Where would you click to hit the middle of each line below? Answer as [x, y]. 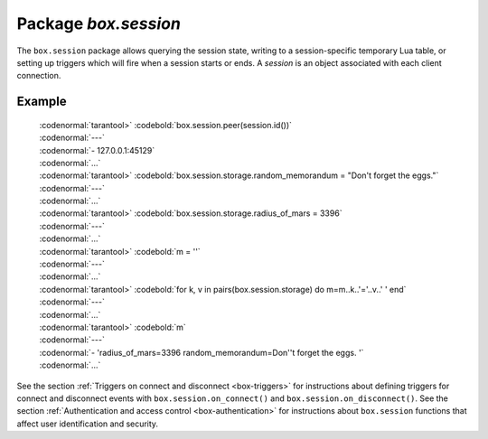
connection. [39, 76]
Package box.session [99, 23]
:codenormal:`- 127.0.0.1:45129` [97, 150]
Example [42, 102]
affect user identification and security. [87, 424]
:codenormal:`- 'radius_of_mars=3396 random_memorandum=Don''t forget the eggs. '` [202, 352]
